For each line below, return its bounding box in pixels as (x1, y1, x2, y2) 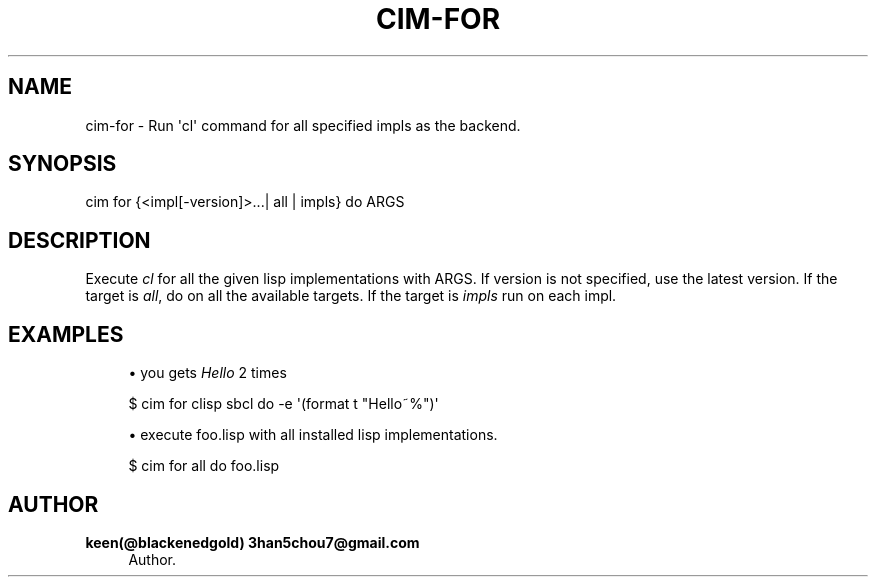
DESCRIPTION (8, 227, 151, 253)
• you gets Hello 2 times (128, 364, 287, 382)
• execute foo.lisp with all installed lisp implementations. (128, 426, 498, 444)
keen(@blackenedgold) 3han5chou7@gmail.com (85, 533, 420, 551)
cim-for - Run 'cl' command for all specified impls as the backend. (85, 116, 521, 134)
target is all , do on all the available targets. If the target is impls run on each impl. (85, 287, 617, 305)
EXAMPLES (8, 321, 124, 347)
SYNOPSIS (8, 151, 117, 177)
